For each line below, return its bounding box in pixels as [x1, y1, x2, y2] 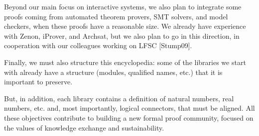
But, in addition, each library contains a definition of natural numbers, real [4, 93, 234, 103]
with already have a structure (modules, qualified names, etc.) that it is [4, 67, 223, 77]
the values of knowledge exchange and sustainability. [4, 122, 164, 133]
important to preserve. [4, 76, 73, 87]
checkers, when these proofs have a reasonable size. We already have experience [4, 21, 246, 31]
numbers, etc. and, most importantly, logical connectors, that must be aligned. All [4, 103, 255, 113]
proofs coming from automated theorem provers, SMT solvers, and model [4, 11, 228, 21]
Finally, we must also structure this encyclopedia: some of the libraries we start [4, 57, 246, 67]
